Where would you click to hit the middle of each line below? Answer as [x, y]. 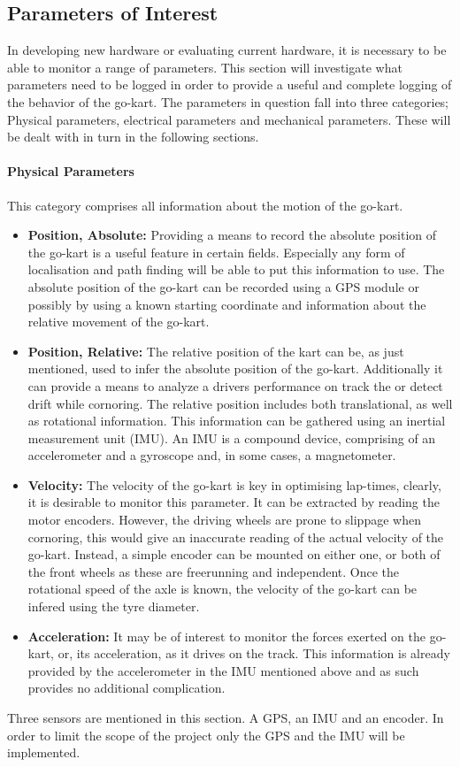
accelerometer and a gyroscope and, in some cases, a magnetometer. [212, 455]
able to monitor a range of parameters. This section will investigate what [205, 67]
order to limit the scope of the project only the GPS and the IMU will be [206, 735]
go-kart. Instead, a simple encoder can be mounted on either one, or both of [234, 554]
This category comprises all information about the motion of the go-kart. [205, 205]
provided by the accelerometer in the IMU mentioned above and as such [223, 670]
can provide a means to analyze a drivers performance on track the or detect [235, 385]
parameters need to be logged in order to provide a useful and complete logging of [230, 84]
